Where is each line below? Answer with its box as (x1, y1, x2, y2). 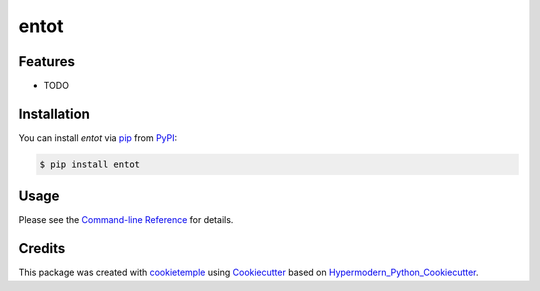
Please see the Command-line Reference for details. (18, 214, 234, 226)
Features (18, 53, 75, 70)
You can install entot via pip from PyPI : (18, 131, 178, 144)
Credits (18, 240, 66, 257)
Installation (18, 105, 90, 122)
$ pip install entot (39, 158, 140, 170)
